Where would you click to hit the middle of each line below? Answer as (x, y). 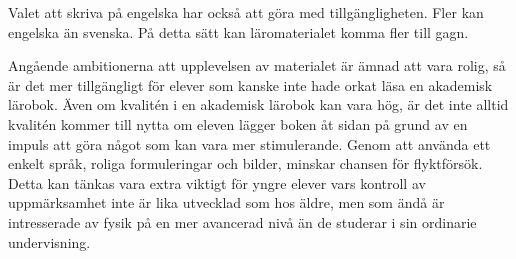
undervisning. (49, 241)
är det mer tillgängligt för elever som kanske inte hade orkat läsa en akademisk (250, 84)
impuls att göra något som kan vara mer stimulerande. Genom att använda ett (249, 143)
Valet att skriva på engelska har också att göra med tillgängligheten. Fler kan (246, 12)
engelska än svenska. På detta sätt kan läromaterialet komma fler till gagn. (238, 31)
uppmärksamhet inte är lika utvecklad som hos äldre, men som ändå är (226, 202)
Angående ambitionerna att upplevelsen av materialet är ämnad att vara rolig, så (257, 65)
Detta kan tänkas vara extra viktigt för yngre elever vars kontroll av (217, 182)
